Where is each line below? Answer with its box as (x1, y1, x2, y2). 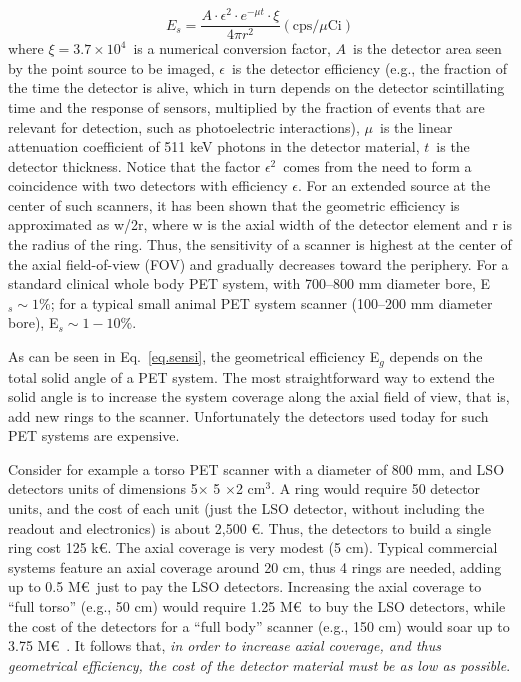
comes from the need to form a (283, 155, 472, 176)
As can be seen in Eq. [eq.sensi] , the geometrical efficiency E (8, 346, 380, 367)
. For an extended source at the (298, 175, 491, 196)
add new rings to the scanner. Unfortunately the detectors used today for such (8, 405, 489, 426)
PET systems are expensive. (8, 425, 180, 446)
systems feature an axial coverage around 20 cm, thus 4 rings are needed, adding (8, 556, 502, 577)
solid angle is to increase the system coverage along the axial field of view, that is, (8, 386, 510, 407)
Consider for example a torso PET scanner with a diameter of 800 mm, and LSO (8, 458, 505, 479)
